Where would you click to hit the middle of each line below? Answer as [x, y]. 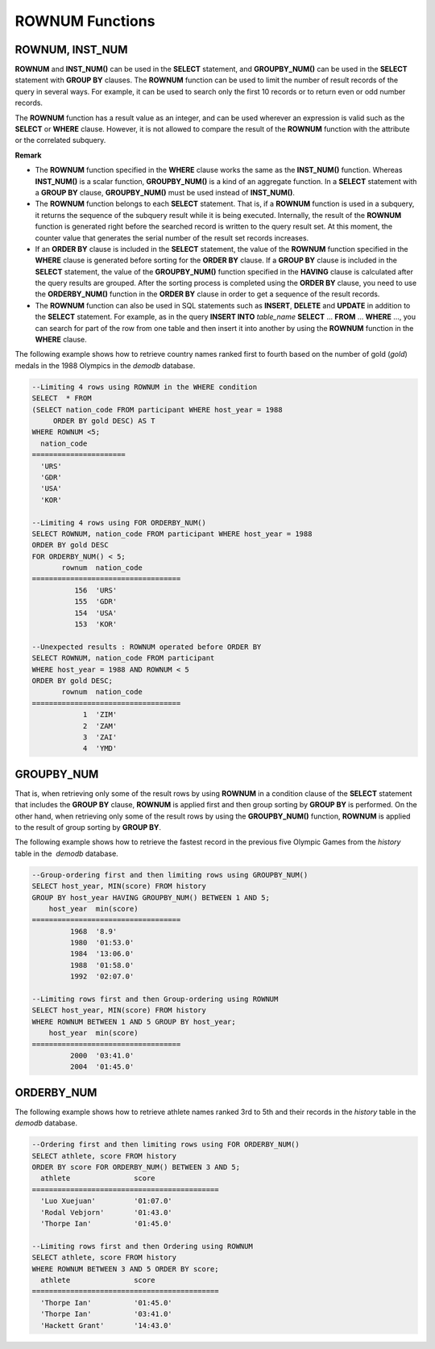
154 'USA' [95, 613]
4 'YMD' [100, 748]
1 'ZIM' [100, 715]
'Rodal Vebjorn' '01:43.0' [106, 1212]
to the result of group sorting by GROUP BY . [88, 827]
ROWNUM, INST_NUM [71, 50]
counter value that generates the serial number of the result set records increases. [172, 237]
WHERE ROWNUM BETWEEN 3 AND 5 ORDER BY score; [125, 1269]
